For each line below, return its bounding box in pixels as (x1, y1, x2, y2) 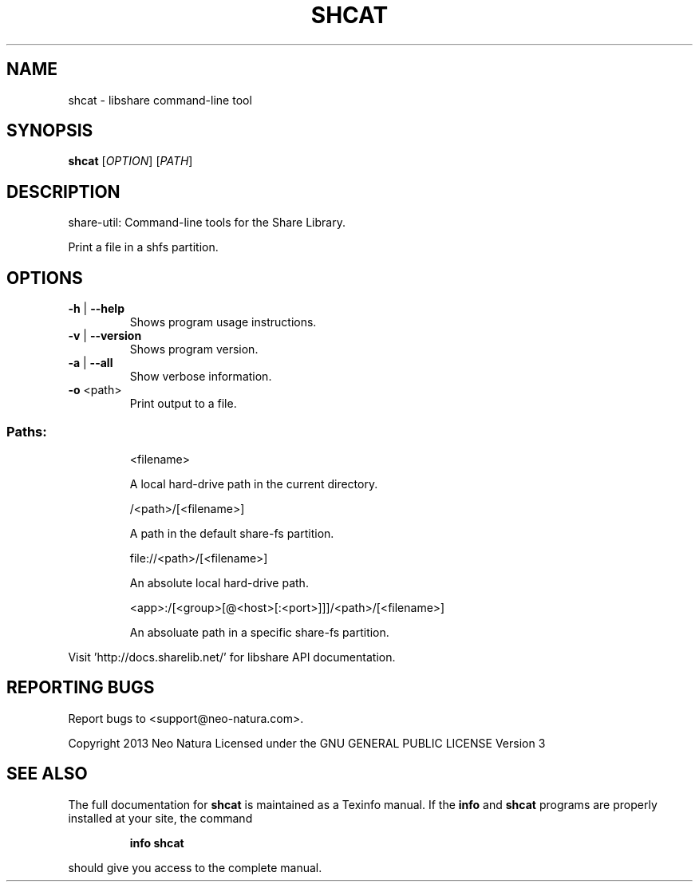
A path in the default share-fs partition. (129, 526, 334, 540)
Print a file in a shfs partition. (68, 240, 219, 255)
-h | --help (68, 302, 124, 316)
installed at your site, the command (68, 811, 253, 825)
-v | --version (68, 329, 142, 343)
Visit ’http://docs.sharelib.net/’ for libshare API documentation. (68, 649, 396, 664)
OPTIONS (6, 267, 83, 288)
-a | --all (68, 356, 113, 370)
